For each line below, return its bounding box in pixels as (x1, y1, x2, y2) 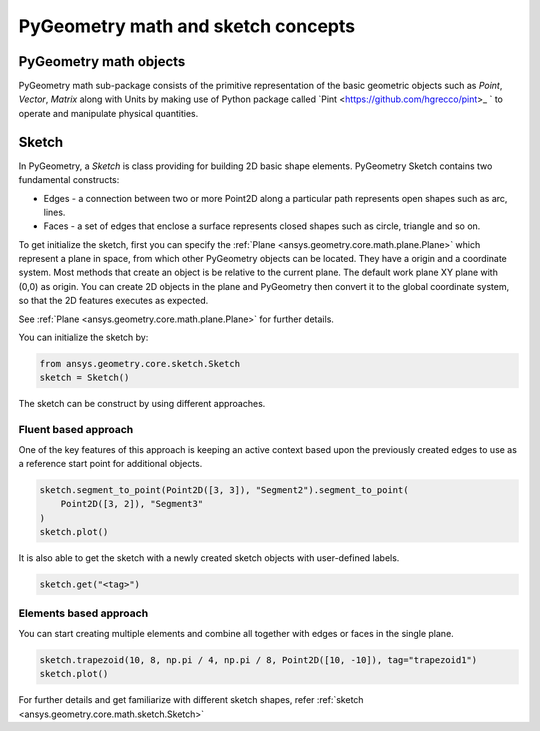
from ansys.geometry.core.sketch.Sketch (39, 358, 240, 370)
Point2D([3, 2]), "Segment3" (60, 498, 204, 510)
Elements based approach (18, 606, 149, 620)
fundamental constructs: (18, 174, 120, 186)
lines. (43, 206, 66, 218)
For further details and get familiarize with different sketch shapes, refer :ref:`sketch (18, 694, 364, 706)
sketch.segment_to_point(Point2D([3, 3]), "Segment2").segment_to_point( (39, 484, 409, 495)
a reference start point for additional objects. (18, 457, 203, 469)
